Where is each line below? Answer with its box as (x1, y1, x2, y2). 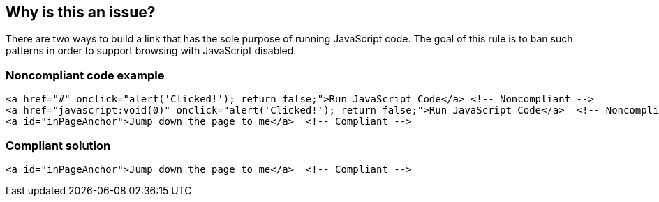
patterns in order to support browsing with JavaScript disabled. (6, 45, 297, 57)
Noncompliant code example (6, 68, 165, 82)
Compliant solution (6, 138, 111, 153)
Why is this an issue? (6, 3, 156, 21)
